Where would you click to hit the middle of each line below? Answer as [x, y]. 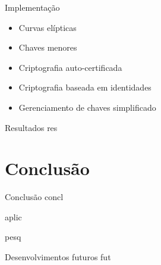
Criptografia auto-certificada [70, 67]
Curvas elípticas [48, 27]
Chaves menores [48, 47]
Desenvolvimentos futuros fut [58, 257]
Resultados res [31, 127]
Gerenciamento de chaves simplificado [87, 107]
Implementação [32, 7]
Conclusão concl [34, 197]
